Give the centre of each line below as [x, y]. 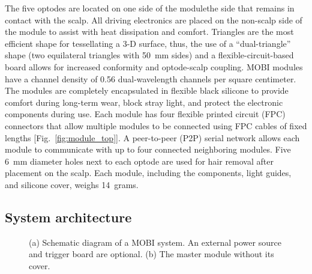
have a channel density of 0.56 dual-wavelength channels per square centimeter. [151, 78]
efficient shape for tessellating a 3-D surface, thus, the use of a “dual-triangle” [148, 43]
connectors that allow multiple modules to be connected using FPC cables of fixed [156, 125]
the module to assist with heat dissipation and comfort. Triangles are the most [149, 32]
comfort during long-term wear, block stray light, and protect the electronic [144, 102]
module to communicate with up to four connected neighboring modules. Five [148, 149]
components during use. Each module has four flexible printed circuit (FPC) [145, 114]
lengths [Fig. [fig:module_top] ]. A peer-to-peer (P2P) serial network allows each [152, 137]
